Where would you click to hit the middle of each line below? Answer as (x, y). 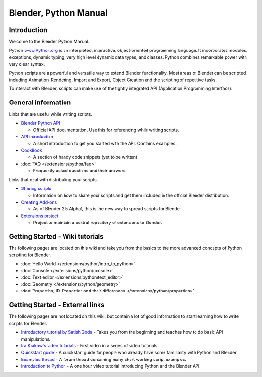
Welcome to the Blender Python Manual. (49, 42)
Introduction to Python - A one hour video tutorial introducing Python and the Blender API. (111, 366)
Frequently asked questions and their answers (79, 171)
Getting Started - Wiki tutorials (56, 236)
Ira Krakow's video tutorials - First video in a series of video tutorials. (90, 345)
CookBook (32, 150)
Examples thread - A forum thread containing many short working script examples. (104, 359)
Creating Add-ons (39, 202)
